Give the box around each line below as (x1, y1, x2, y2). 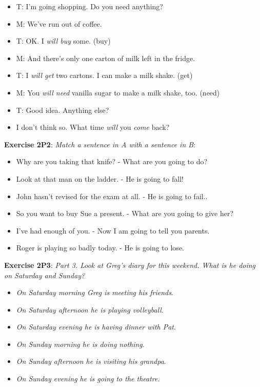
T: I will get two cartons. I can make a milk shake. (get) (16, 70, 193, 81)
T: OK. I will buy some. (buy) (16, 35, 111, 46)
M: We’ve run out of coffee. (16, 18, 102, 29)
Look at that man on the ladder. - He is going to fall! (16, 173, 184, 184)
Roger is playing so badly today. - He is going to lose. (16, 242, 184, 253)
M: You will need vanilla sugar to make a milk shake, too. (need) (16, 87, 220, 98)
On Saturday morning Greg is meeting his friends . (16, 287, 173, 298)
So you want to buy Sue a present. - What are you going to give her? (16, 208, 234, 219)
